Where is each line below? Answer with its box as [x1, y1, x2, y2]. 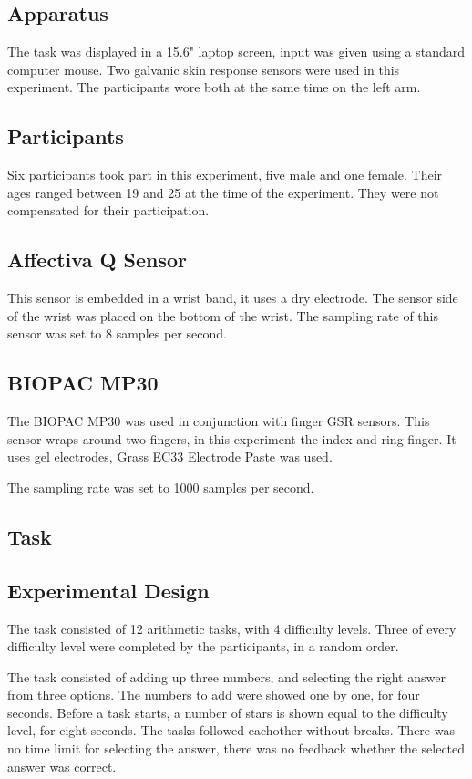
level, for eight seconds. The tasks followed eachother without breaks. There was [7, 721, 455, 740]
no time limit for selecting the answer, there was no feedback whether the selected [7, 739, 466, 758]
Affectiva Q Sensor [7, 245, 188, 274]
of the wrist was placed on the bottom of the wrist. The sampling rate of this [7, 306, 438, 325]
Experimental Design [7, 576, 210, 604]
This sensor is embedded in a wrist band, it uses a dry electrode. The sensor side [7, 288, 458, 307]
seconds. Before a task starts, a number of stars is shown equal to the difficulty [7, 702, 448, 722]
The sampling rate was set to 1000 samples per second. [7, 477, 314, 496]
